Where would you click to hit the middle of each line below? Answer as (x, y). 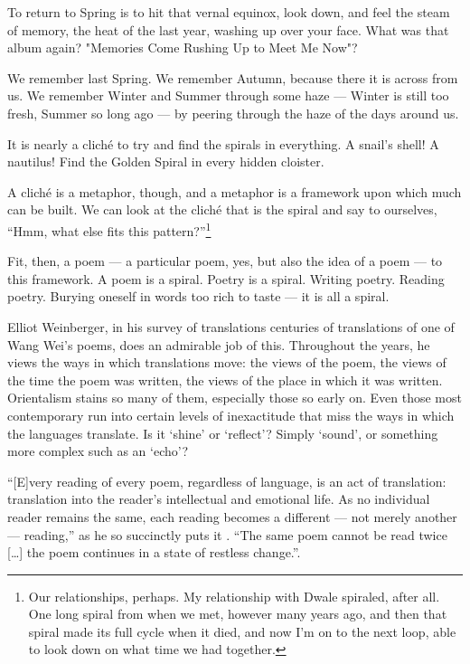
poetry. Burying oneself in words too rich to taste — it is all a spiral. (198, 296)
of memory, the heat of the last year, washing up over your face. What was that (228, 29)
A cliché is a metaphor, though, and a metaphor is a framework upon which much (235, 191)
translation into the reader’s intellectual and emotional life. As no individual (219, 499)
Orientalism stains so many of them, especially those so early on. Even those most (235, 398)
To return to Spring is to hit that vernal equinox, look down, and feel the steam (229, 12)
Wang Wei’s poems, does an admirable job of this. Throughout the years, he (219, 344)
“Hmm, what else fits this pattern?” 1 (109, 229)
